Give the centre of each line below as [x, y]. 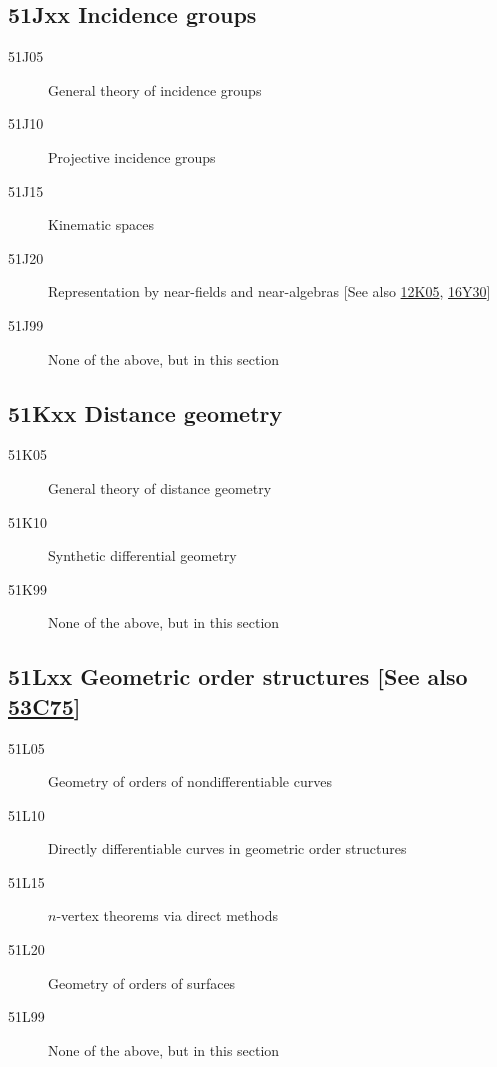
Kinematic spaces [101, 224]
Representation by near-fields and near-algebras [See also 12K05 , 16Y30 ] [269, 291]
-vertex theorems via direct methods [167, 915]
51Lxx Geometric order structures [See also [238, 676]
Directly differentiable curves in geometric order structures [227, 848]
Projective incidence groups [132, 156]
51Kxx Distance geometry [145, 412]
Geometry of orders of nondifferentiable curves [190, 781]
